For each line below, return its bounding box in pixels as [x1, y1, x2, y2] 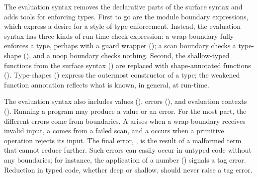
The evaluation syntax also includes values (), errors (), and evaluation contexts [4, 96, 247, 106]
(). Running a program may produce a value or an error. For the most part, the [4, 105, 247, 116]
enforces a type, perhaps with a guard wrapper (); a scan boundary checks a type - [4, 40, 254, 51]
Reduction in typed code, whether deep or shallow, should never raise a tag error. [4, 164, 253, 175]
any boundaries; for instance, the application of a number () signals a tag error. [4, 154, 246, 165]
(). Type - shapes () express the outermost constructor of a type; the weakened [4, 70, 240, 80]
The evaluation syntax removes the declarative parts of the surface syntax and [4, 1, 243, 11]
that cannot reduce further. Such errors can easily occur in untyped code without [4, 145, 252, 155]
